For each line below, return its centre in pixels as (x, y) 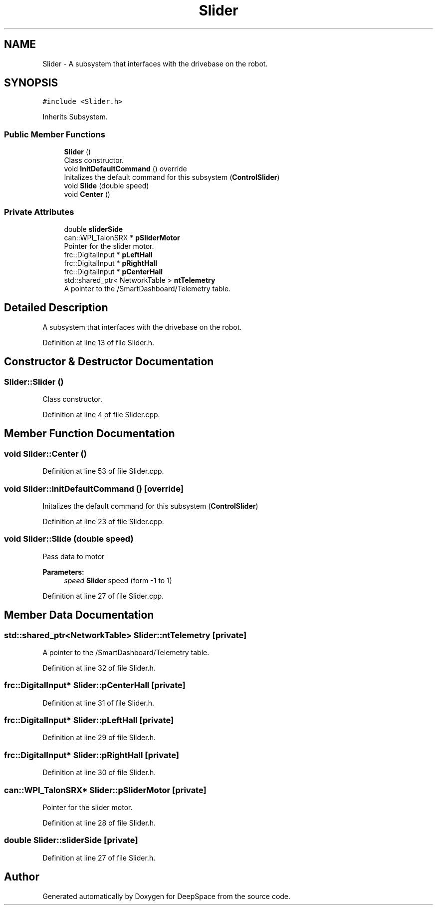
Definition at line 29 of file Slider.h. (99, 738)
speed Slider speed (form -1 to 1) (118, 580)
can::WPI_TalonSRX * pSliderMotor (122, 237)
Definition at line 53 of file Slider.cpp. (103, 471)
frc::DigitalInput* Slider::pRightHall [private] (92, 755)
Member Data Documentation (79, 615)
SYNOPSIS (31, 83)
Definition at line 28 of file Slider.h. (99, 823)
